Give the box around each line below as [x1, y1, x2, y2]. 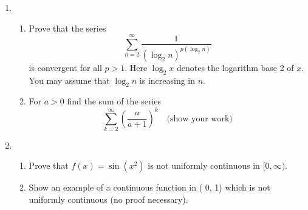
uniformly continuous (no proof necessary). [29, 193, 188, 206]
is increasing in [139, 73, 196, 86]
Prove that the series [29, 21, 106, 34]
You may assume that [29, 73, 110, 86]
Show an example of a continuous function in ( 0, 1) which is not [29, 181, 270, 194]
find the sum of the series [67, 95, 162, 107]
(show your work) [166, 114, 233, 123]
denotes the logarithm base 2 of [176, 61, 294, 73]
